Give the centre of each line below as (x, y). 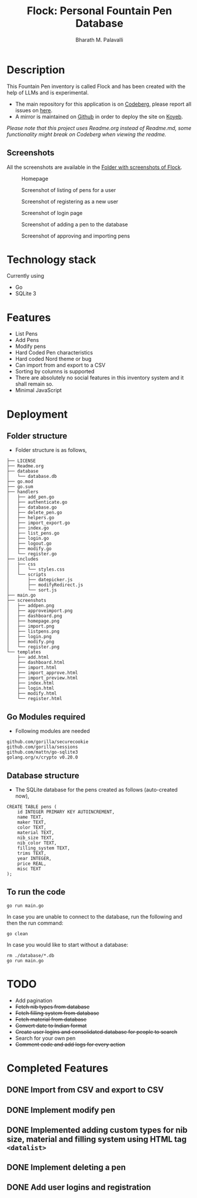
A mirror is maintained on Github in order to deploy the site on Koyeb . (99, 116)
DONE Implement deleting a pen (66, 1167)
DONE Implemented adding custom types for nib (97, 1130)
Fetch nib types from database (52, 1007)
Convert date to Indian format (51, 1026)
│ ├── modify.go (29, 549)
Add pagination (34, 1000)
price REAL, (32, 864)
